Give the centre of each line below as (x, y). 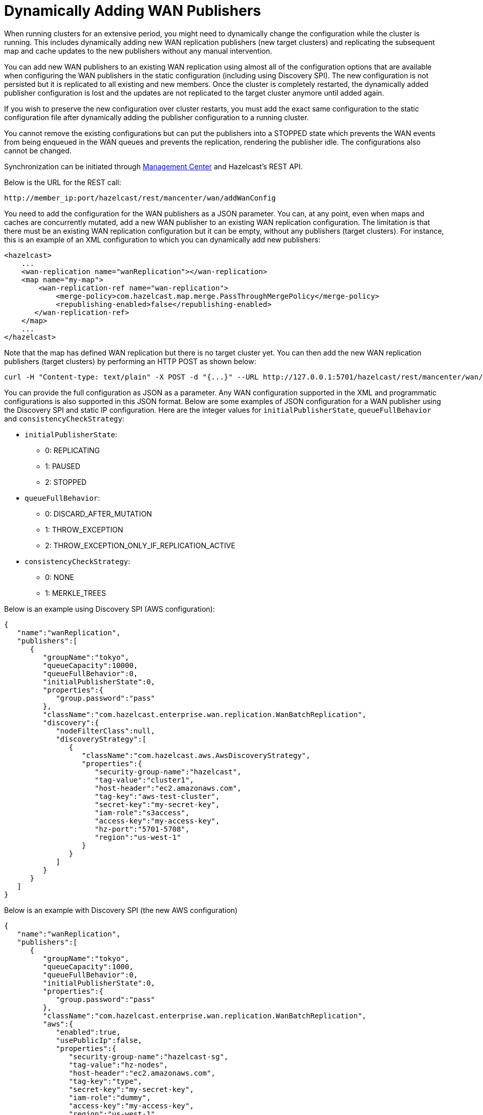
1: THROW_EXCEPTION (84, 529)
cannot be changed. (38, 150)
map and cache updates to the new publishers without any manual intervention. (138, 51)
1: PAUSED (63, 466)
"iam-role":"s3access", (142, 812)
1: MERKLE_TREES (75, 593)
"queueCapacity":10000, (90, 665)
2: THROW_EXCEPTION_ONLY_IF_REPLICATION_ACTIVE (140, 545)
